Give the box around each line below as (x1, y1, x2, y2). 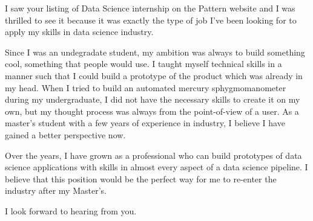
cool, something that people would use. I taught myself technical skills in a (5, 57, 282, 70)
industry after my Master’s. (5, 184, 107, 197)
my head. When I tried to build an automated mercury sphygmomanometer (5, 81, 286, 94)
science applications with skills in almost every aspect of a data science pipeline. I (5, 161, 308, 173)
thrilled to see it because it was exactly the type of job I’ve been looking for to (5, 13, 297, 26)
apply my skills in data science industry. (5, 25, 154, 38)
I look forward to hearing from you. (5, 204, 137, 217)
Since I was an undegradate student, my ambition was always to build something (5, 45, 305, 58)
